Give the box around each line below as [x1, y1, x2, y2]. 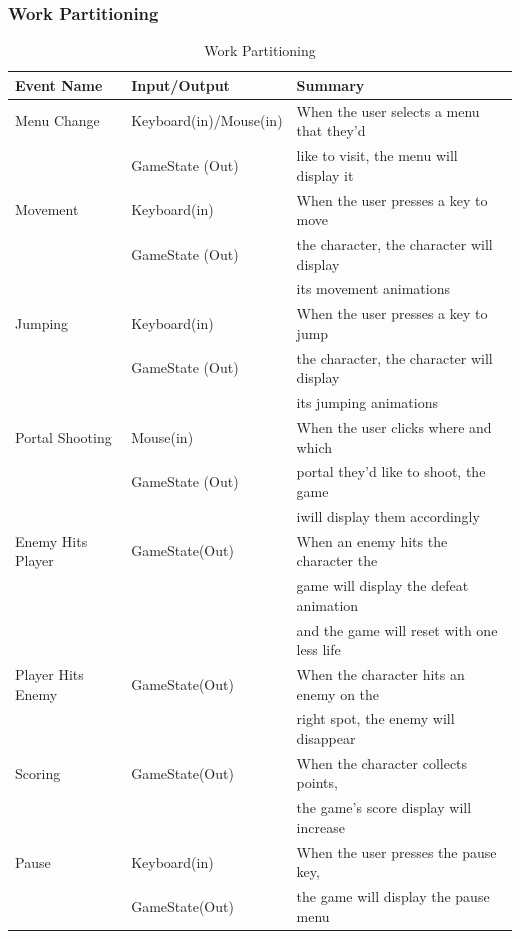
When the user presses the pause [296, 841, 497, 862]
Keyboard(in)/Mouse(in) [131, 110, 283, 131]
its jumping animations [296, 392, 438, 413]
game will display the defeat [296, 575, 469, 596]
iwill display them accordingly [296, 505, 480, 526]
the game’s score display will [296, 797, 472, 818]
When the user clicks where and [296, 416, 492, 437]
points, [296, 772, 338, 793]
